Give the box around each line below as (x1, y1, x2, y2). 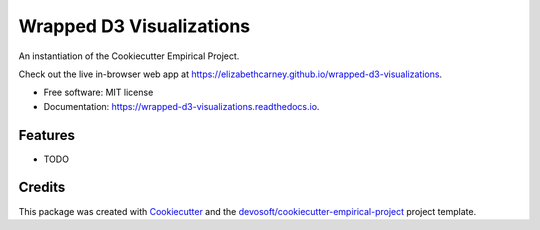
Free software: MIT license (43, 86, 154, 99)
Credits (18, 179, 66, 196)
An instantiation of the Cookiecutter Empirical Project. (18, 50, 240, 62)
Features (18, 126, 75, 144)
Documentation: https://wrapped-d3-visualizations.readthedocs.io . (43, 100, 320, 112)
